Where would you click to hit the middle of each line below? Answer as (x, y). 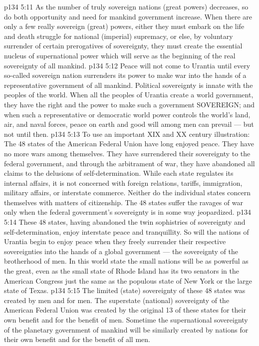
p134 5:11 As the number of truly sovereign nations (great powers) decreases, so (126, 6)
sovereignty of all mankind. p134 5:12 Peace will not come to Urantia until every (127, 65)
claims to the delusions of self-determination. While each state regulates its (119, 173)
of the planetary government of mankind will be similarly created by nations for (126, 329)
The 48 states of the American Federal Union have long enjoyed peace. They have (129, 144)
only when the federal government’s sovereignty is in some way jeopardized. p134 (128, 212)
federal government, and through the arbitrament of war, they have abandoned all (129, 163)
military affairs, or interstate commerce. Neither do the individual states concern (128, 192)
